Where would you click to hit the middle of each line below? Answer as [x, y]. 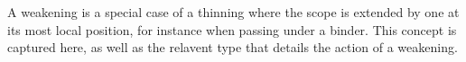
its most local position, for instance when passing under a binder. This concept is [232, 29]
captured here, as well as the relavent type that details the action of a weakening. [233, 47]
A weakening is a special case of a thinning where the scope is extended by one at [233, 12]
